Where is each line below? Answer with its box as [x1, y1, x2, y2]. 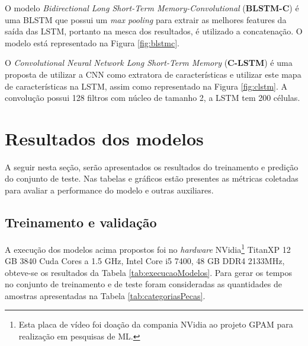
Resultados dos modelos [5, 126, 204, 150]
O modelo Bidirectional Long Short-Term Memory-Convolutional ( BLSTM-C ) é [5, 2, 299, 14]
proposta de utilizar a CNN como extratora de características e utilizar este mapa [5, 68, 301, 80]
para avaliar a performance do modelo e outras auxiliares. [5, 184, 214, 196]
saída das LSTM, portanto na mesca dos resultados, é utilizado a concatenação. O [5, 25, 303, 37]
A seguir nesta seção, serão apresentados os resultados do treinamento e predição [5, 160, 299, 173]
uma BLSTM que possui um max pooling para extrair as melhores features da [5, 13, 287, 26]
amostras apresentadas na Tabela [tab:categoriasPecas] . [5, 289, 206, 301]
